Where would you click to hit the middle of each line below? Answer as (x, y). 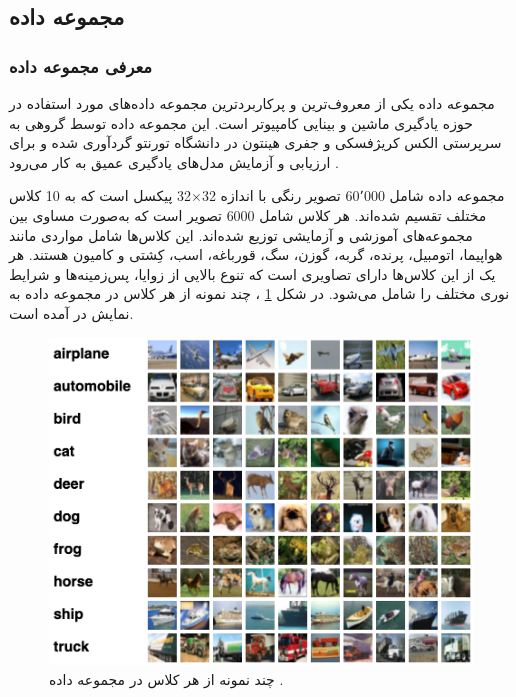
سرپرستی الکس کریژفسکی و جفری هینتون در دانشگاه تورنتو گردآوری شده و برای (255, 142)
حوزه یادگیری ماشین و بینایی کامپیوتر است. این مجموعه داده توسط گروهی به (241, 122)
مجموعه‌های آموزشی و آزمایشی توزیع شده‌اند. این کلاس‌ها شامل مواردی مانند (241, 234)
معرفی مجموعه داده (81, 65)
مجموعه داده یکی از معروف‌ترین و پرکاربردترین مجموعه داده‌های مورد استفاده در (252, 103)
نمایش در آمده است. (71, 312)
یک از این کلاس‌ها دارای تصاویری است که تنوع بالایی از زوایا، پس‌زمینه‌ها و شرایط (252, 273)
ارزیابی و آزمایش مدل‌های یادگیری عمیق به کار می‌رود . (174, 161)
